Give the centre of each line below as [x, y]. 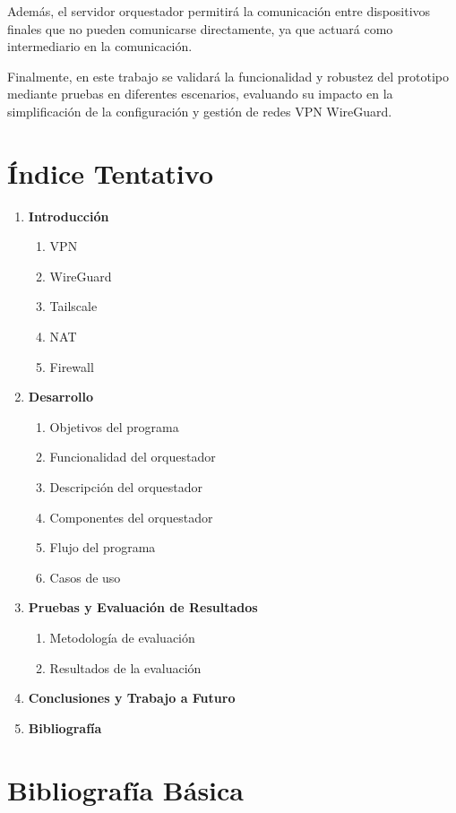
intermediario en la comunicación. [100, 46]
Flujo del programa [103, 547]
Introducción [69, 216]
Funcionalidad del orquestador [133, 457]
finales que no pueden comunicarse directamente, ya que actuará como [200, 28]
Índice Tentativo [110, 173]
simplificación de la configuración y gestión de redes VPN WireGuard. [200, 111]
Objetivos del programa [114, 426]
